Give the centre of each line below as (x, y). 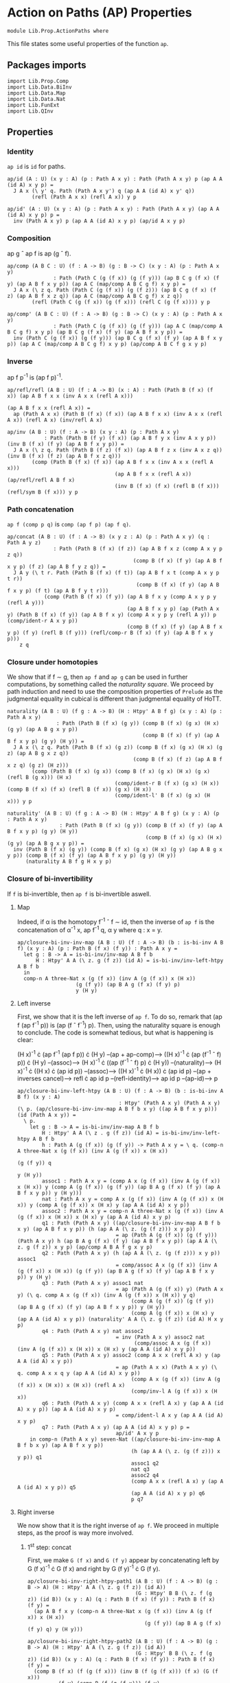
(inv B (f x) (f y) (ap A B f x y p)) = (66, 444)
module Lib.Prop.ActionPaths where (58, 31)
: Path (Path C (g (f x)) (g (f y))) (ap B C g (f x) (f (136, 278)
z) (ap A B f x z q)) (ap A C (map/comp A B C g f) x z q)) (95, 296)
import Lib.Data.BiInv (39, 87)
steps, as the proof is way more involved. (75, 1533)
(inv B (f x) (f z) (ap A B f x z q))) (64, 456)
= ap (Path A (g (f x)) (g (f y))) (166, 1235)
